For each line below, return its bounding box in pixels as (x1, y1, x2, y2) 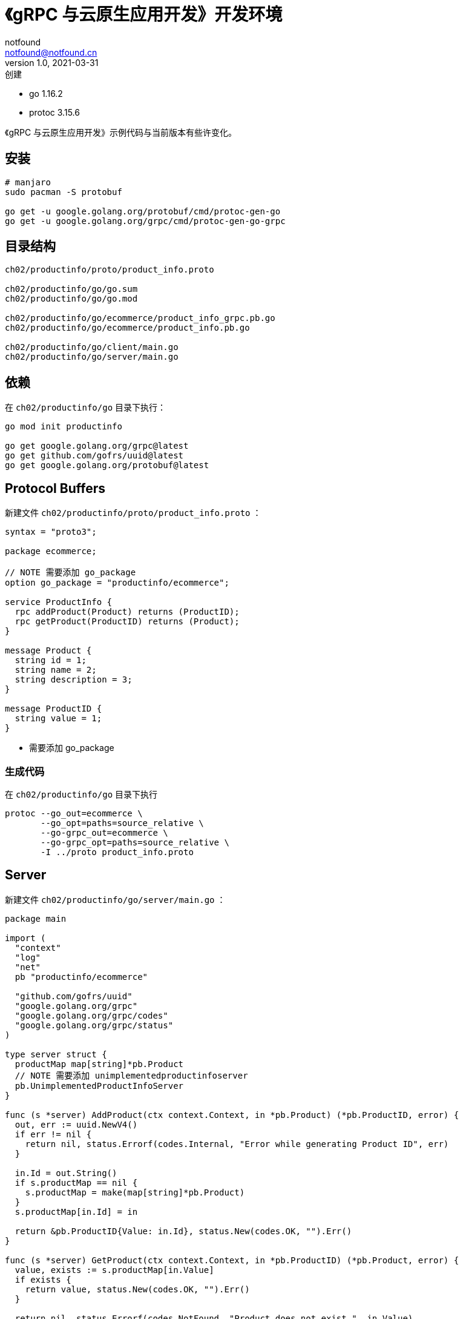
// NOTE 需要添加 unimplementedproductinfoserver (15, 1070, 248, 1080)
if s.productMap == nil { (15, 1177, 138, 1188)
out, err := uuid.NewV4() (15, 1119, 138, 1129)
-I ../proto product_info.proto (41, 847, 194, 857)
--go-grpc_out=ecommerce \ (41, 827, 168, 838)
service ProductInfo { (5, 597, 113, 607)
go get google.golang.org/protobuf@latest (5, 460, 209, 471)
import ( (5, 933, 46, 943)
